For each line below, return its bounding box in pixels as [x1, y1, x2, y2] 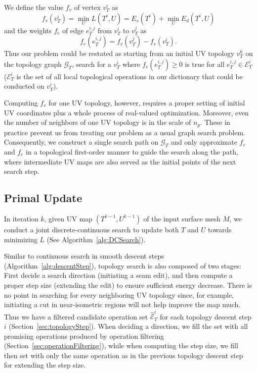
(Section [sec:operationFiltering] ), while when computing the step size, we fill [4, 340, 238, 351]
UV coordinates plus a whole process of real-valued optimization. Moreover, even [4, 107, 249, 117]
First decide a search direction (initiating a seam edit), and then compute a [4, 270, 233, 280]
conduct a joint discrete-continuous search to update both [4, 224, 179, 234]
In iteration [4, 213, 39, 223]
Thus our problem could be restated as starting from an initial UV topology [4, 48, 235, 58]
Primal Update [4, 190, 83, 206]
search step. [4, 166, 40, 176]
